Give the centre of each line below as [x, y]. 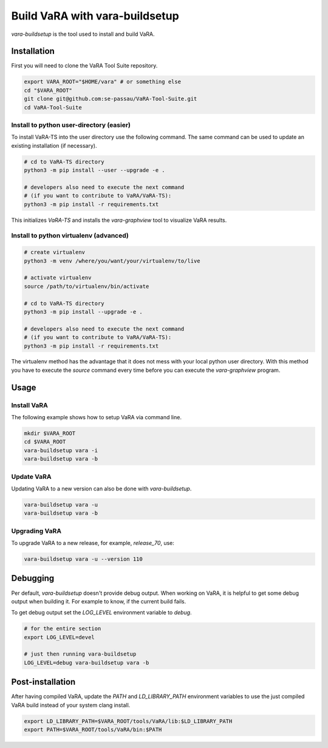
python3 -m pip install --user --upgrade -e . [94, 170]
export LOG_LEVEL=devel [60, 637]
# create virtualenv [54, 252]
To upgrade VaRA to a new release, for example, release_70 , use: [93, 543]
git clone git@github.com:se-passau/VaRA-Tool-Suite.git [111, 99]
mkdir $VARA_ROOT [50, 434]
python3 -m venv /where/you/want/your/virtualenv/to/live [112, 261]
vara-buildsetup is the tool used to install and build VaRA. [83, 34]
